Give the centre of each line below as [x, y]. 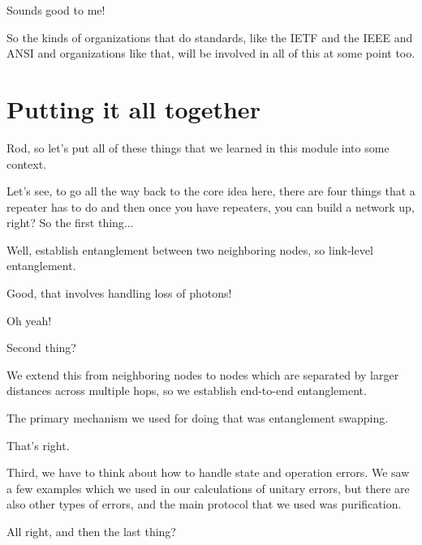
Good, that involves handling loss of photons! [119, 293]
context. [26, 163]
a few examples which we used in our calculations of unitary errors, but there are [208, 488]
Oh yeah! [29, 320]
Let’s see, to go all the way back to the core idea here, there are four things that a [211, 191]
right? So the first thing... [70, 223]
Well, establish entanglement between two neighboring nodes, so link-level [190, 249]
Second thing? [41, 348]
